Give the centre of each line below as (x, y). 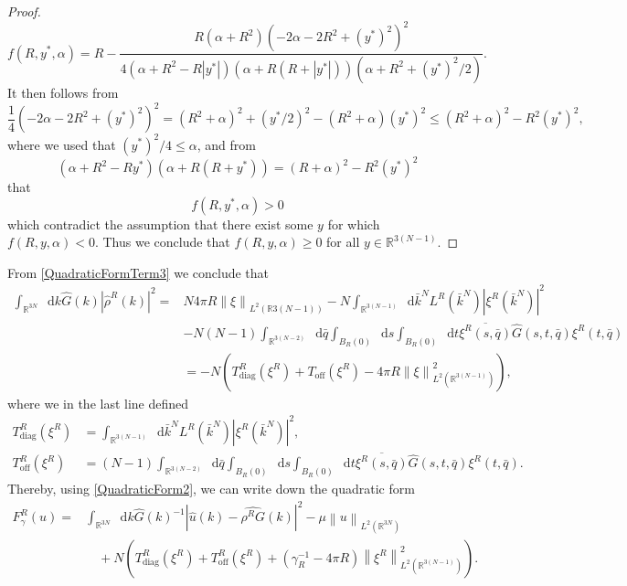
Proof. (24, 11)
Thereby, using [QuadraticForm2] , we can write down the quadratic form (211, 489)
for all (343, 242)
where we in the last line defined (98, 403)
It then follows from (63, 92)
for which (354, 224)
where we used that (62, 144)
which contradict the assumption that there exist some (160, 224)
